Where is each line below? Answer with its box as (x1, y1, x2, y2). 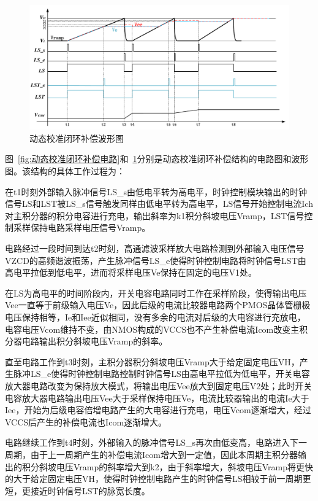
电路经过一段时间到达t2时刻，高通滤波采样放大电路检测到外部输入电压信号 (5, 242, 305, 255)
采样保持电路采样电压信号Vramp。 (13, 221, 151, 234)
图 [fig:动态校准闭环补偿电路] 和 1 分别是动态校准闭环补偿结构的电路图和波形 (5, 152, 309, 165)
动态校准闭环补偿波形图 (29, 131, 124, 144)
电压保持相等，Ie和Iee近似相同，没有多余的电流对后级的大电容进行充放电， (5, 311, 306, 324)
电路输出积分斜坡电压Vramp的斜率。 (21, 335, 168, 348)
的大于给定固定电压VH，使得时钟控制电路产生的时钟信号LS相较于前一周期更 (5, 472, 311, 485)
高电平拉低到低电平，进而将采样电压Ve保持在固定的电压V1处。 (5, 266, 257, 279)
